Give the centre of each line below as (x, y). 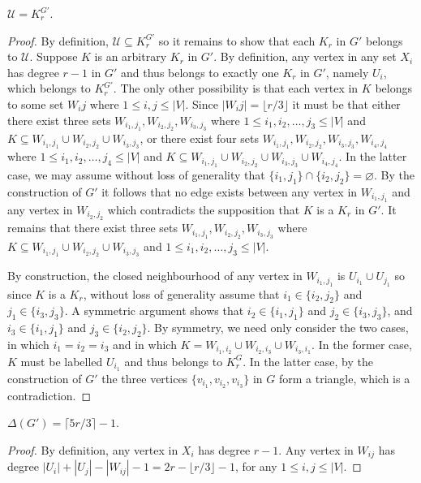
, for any (256, 466)
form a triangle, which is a (344, 378)
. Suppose (54, 56)
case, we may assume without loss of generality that (136, 174)
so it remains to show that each (237, 40)
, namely (347, 72)
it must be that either (346, 103)
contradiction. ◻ (49, 395)
